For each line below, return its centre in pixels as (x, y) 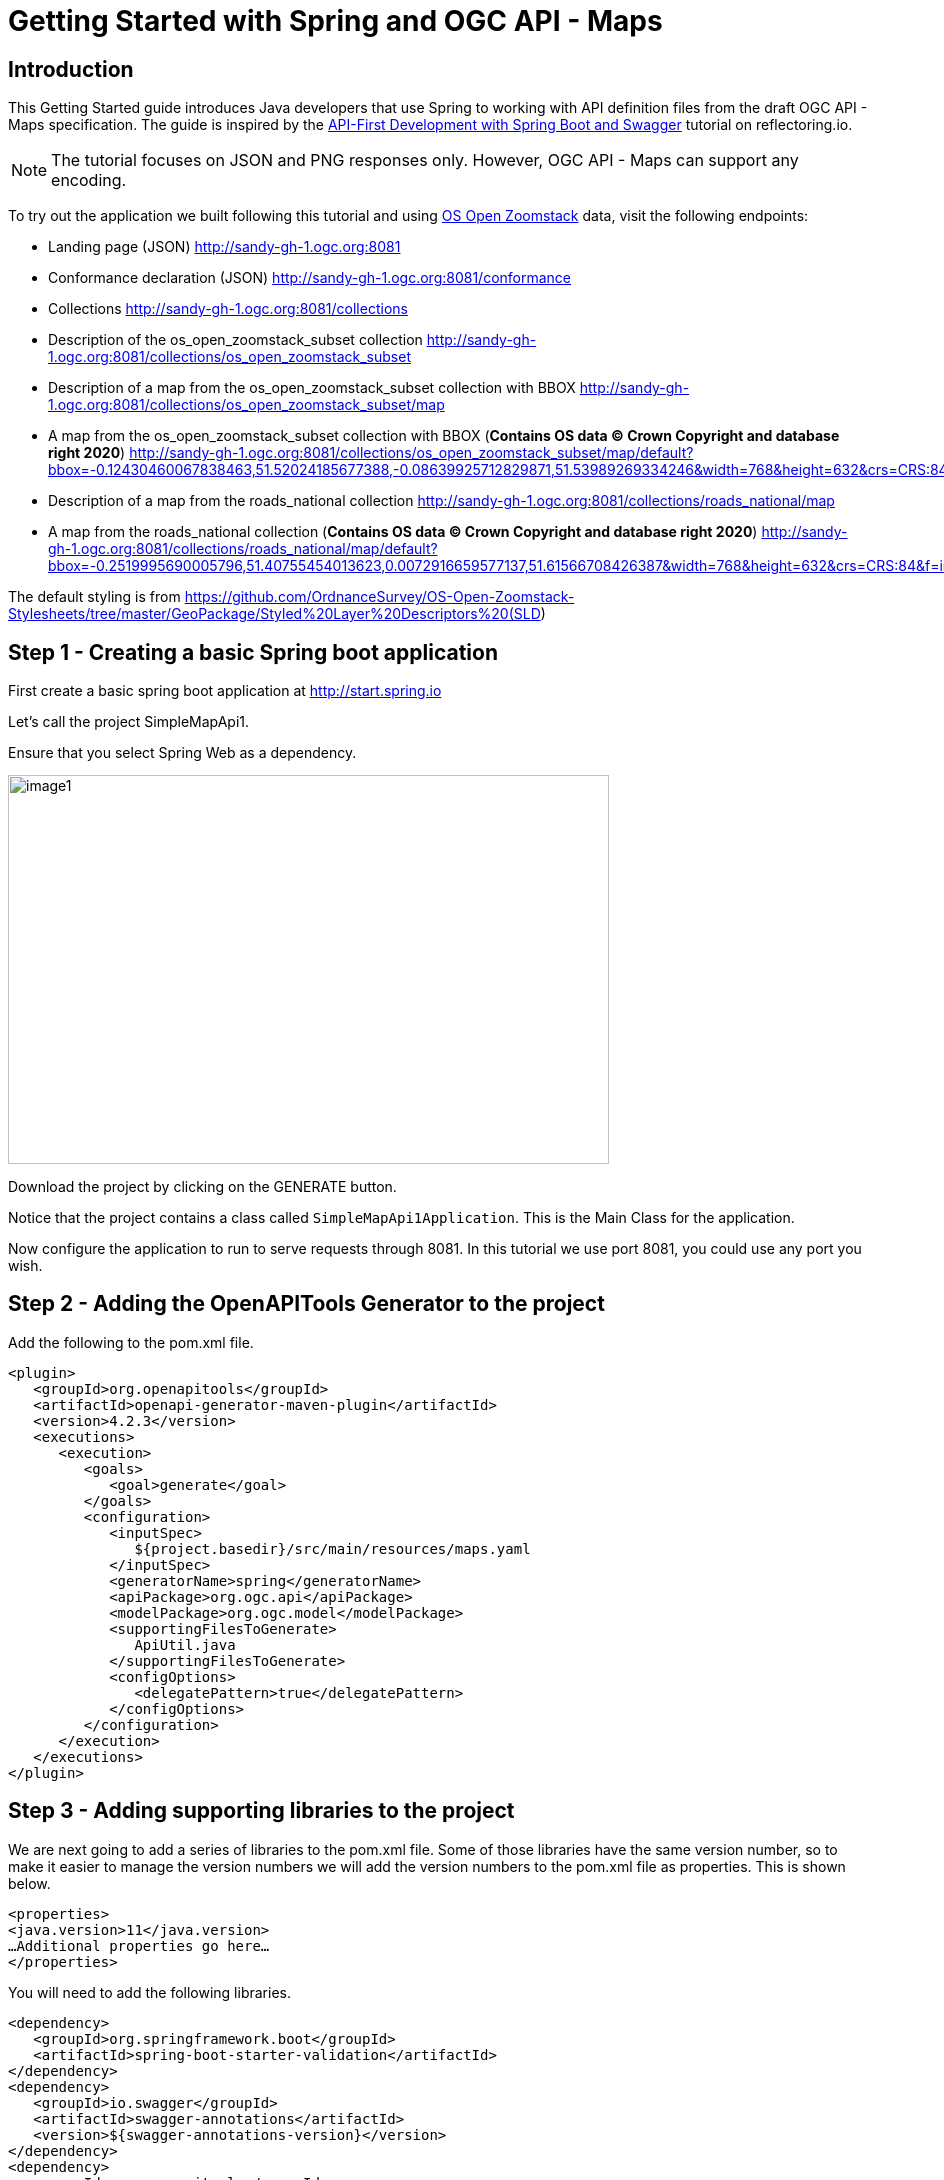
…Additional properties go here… (139, 1945)
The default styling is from (94, 597)
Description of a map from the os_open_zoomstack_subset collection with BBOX (312, 388)
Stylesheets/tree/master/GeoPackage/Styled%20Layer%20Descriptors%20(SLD (274, 614)
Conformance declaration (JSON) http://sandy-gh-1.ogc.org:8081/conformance (310, 278)
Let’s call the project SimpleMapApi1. (129, 722)
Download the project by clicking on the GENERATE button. (202, 1187)
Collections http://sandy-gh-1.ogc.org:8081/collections (228, 309)
